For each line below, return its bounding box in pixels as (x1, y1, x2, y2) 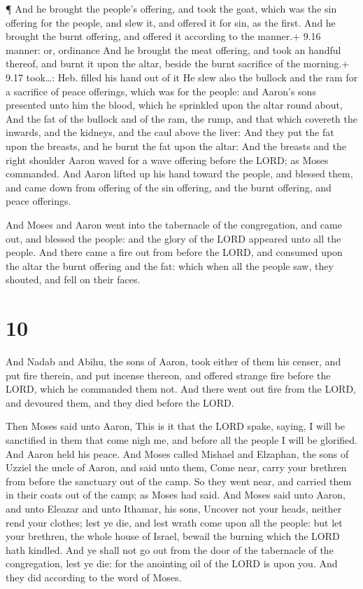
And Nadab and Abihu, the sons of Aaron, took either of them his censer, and (6, 354, 341, 368)
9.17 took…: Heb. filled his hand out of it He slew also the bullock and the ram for (6, 69, 358, 84)
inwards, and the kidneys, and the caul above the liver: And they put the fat (6, 125, 334, 140)
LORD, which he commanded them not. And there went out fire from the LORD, (6, 381, 356, 396)
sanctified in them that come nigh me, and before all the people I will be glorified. (6, 432, 357, 447)
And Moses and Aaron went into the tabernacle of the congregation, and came (6, 217, 342, 231)
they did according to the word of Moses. (6, 569, 182, 584)
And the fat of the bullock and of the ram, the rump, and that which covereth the (6, 111, 357, 126)
